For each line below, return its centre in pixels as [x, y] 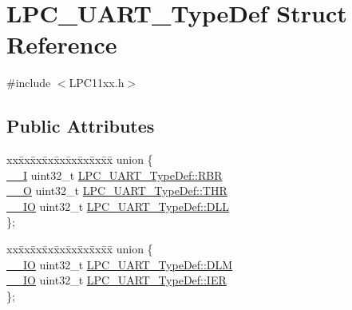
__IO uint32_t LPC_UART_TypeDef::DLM [120, 264]
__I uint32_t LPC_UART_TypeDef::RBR [115, 175]
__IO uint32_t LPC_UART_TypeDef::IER [117, 280]
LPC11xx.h [97, 83]
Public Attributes [81, 126]
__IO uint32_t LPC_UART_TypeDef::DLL [118, 206]
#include [29, 83]
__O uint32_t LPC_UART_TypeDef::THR [117, 191]
